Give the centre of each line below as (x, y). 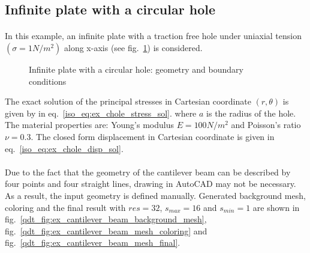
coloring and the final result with (65, 207)
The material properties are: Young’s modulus (89, 125)
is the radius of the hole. (251, 113)
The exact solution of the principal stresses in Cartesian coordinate (128, 101)
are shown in (276, 207)
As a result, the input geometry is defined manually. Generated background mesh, (155, 195)
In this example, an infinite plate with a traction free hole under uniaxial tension (153, 36)
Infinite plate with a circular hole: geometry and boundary (136, 69)
